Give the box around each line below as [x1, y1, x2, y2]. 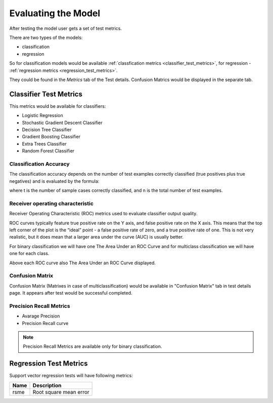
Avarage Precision [22, 313, 60, 319]
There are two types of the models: [9, 34, 83, 41]
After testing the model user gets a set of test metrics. [9, 25, 122, 31]
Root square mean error [32, 388, 89, 395]
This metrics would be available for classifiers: [9, 103, 106, 109]
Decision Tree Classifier [22, 127, 72, 133]
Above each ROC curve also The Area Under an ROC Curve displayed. [9, 260, 156, 266]
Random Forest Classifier [22, 148, 75, 154]
